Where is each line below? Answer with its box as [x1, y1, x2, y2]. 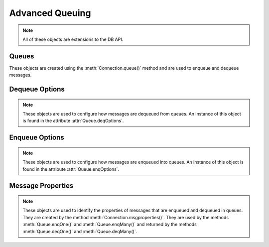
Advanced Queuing [9, 7, 91, 18]
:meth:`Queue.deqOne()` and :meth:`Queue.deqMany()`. [22, 228, 137, 234]
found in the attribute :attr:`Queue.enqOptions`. [22, 166, 120, 172]
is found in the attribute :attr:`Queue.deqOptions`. [22, 118, 124, 124]
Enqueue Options [9, 133, 64, 142]
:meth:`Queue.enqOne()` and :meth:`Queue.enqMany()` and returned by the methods [22, 222, 197, 228]
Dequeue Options [9, 85, 65, 94]
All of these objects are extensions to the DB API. [22, 36, 124, 42]
